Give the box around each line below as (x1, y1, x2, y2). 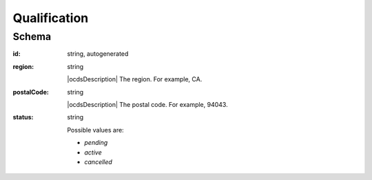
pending (84, 139, 108, 147)
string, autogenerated (67, 50, 129, 58)
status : (12, 113, 34, 121)
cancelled (84, 157, 113, 166)
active (84, 148, 103, 157)
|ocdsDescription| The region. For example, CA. (67, 75, 203, 83)
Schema (12, 30, 52, 43)
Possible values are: (67, 126, 124, 134)
